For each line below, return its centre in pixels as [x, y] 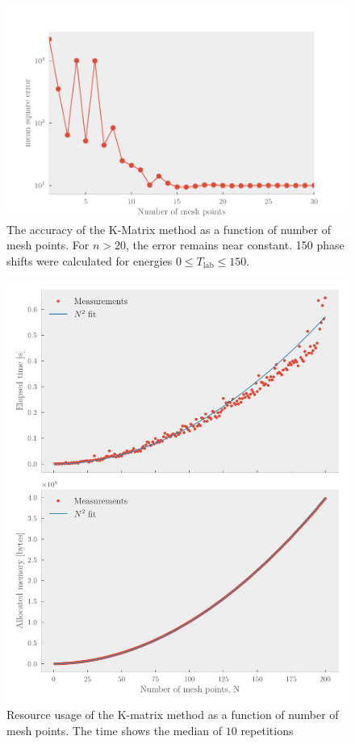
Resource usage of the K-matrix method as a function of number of [173, 715]
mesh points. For [48, 245]
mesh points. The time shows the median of [115, 730]
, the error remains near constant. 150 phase [235, 245]
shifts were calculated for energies [90, 260]
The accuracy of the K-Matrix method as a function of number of [169, 229]
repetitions [267, 730]
